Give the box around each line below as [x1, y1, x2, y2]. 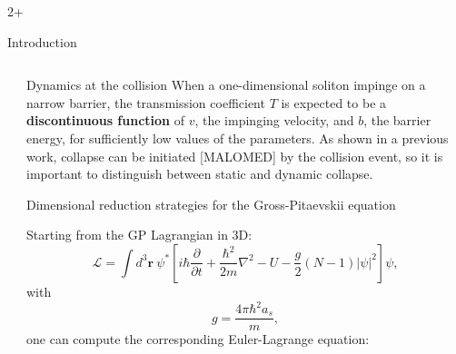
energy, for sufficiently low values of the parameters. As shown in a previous [26, 128, 449, 147]
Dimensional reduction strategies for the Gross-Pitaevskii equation [26, 194, 396, 213]
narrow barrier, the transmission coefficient [26, 93, 265, 112]
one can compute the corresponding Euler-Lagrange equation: [26, 329, 370, 349]
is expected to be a [281, 93, 387, 112]
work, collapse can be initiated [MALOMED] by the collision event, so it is [26, 146, 443, 165]
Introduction [7, 32, 77, 51]
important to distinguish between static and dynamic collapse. [26, 164, 373, 183]
